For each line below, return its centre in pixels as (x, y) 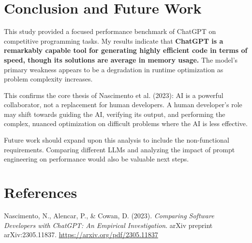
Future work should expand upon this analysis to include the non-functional (117, 140)
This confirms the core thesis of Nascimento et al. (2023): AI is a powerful (114, 95)
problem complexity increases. (48, 79)
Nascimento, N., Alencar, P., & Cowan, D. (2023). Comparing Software (109, 215)
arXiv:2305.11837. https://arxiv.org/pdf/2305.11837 (81, 235)
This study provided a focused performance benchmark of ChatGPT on (110, 31)
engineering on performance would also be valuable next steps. (96, 159)
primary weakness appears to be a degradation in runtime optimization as (114, 69)
